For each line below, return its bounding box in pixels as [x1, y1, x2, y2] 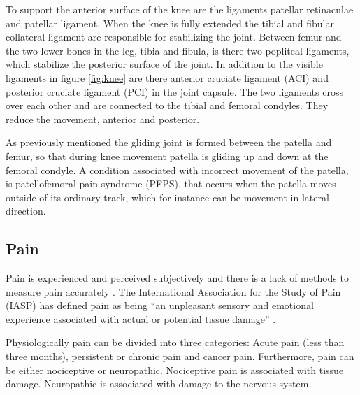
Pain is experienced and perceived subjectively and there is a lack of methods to [6, 271, 349, 285]
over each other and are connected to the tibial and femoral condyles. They [6, 98, 329, 113]
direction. [6, 203, 46, 218]
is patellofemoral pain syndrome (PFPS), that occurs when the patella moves [6, 176, 336, 191]
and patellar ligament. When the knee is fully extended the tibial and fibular [6, 15, 334, 30]
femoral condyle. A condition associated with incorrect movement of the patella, [6, 162, 349, 177]
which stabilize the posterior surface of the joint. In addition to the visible [6, 57, 323, 71]
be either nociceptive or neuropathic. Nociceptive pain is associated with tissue [6, 362, 344, 377]
